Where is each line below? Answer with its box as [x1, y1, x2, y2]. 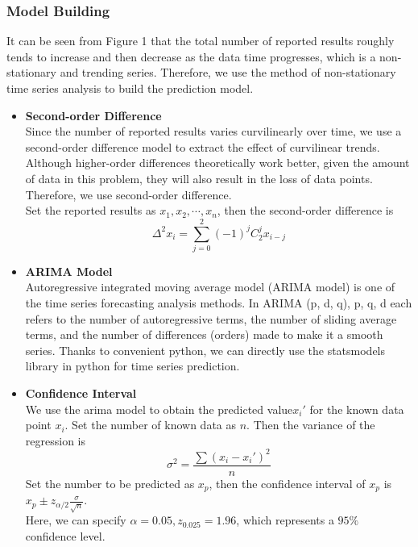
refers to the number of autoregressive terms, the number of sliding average [25, 310, 397, 327]
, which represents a [236, 512, 334, 528]
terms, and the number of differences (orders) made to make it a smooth [25, 326, 383, 343]
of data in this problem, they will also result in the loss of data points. [25, 169, 373, 186]
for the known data [309, 400, 404, 417]
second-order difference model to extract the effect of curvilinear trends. [25, 138, 380, 155]
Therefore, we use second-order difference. [25, 186, 232, 203]
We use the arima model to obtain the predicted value [25, 400, 293, 417]
